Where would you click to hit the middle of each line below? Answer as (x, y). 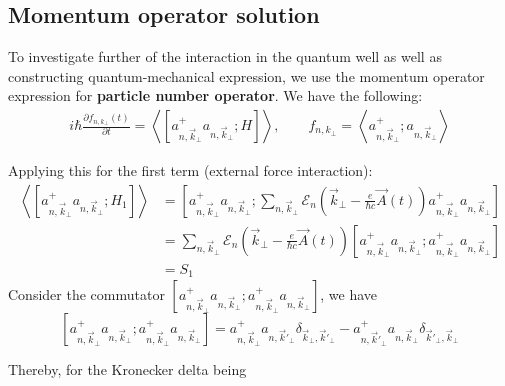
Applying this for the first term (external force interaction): (190, 170)
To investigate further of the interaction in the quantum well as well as (225, 56)
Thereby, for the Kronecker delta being (127, 369)
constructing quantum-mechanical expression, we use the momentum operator (246, 75)
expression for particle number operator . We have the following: (215, 95)
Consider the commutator (86, 294)
